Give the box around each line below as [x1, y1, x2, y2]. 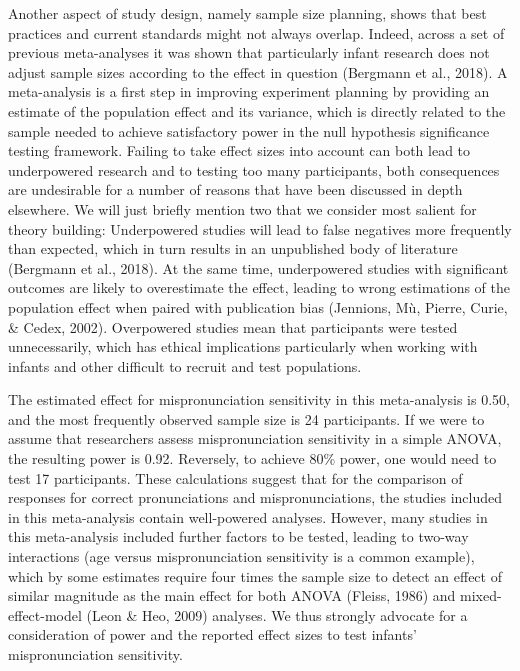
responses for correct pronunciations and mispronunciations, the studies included [8, 487, 503, 508]
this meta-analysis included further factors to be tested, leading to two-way [8, 526, 469, 547]
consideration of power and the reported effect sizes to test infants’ [8, 624, 417, 645]
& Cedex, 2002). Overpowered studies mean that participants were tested [8, 316, 458, 337]
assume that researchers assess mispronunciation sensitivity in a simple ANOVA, [8, 428, 502, 449]
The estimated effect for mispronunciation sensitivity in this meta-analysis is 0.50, [8, 389, 510, 410]
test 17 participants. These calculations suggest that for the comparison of [8, 467, 463, 488]
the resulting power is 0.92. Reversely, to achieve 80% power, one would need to [8, 448, 497, 469]
